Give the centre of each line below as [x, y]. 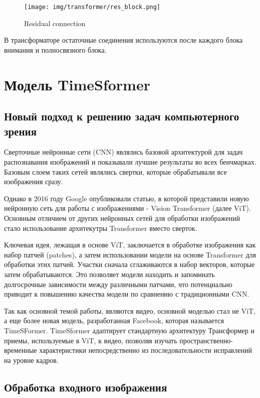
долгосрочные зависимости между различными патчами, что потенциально [118, 284]
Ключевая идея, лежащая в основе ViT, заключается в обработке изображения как [130, 245]
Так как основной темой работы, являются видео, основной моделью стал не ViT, [130, 310]
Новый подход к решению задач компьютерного [122, 116]
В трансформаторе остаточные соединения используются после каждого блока [123, 40]
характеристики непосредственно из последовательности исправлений [146, 350]
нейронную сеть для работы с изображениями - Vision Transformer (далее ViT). [127, 208]
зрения [20, 131]
